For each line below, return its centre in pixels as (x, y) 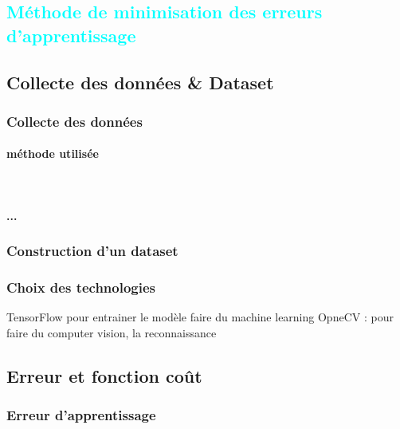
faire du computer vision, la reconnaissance (112, 333)
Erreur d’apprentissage (81, 415)
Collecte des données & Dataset (140, 82)
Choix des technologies (81, 287)
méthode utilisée (53, 153)
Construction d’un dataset (92, 251)
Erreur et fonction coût (104, 376)
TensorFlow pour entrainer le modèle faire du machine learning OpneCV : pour (200, 317)
